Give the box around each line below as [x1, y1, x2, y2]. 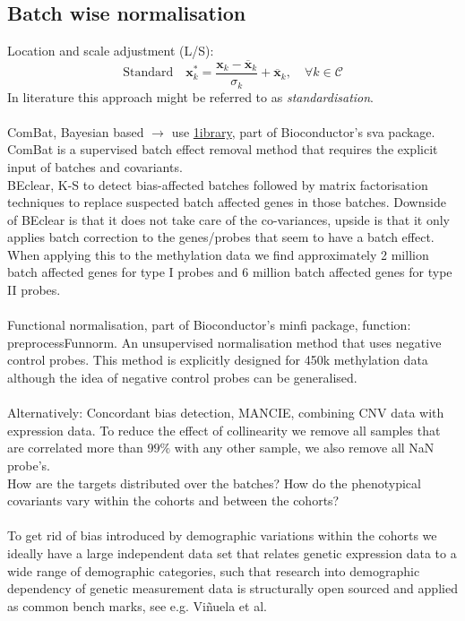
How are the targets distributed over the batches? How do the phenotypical [7, 473, 421, 492]
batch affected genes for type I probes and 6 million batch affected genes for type [7, 263, 452, 281]
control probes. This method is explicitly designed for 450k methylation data [7, 350, 428, 369]
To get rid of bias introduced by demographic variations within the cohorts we [7, 526, 437, 545]
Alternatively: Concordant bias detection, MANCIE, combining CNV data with [7, 403, 444, 422]
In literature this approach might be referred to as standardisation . [7, 87, 375, 106]
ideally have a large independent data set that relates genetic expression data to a [7, 543, 457, 562]
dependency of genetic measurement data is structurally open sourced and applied [7, 579, 458, 598]
